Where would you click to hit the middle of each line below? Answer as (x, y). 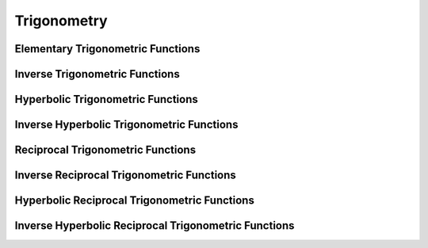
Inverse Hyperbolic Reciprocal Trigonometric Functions (155, 226)
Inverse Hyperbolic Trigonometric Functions (126, 125)
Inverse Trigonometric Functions (97, 74)
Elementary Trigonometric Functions (107, 49)
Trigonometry (61, 21)
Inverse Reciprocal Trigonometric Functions (126, 176)
